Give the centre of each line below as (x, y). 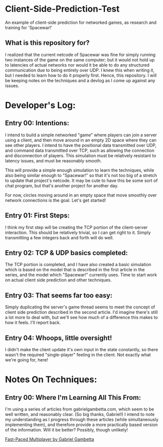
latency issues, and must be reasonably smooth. (54, 161)
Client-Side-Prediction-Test (63, 9)
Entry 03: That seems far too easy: (59, 295)
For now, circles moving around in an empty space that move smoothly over (81, 195)
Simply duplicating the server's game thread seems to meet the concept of (80, 307)
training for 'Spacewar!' (29, 27)
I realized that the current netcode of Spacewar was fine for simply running (80, 54)
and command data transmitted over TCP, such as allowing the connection (80, 150)
